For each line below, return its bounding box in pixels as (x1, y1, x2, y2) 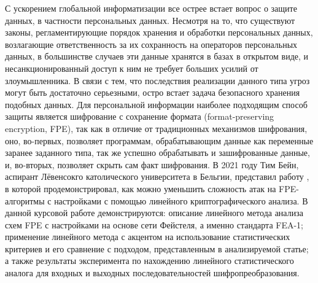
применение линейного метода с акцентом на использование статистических (5, 230, 290, 243)
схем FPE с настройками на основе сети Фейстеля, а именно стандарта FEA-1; (5, 218, 304, 231)
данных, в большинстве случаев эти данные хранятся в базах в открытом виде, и (5, 50, 309, 63)
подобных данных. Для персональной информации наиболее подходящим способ (5, 98, 308, 110)
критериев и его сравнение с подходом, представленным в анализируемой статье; (5, 242, 309, 255)
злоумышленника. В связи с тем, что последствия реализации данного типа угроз (5, 74, 310, 87)
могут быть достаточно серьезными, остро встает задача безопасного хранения (5, 86, 300, 99)
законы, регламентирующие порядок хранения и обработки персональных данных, (5, 26, 313, 39)
